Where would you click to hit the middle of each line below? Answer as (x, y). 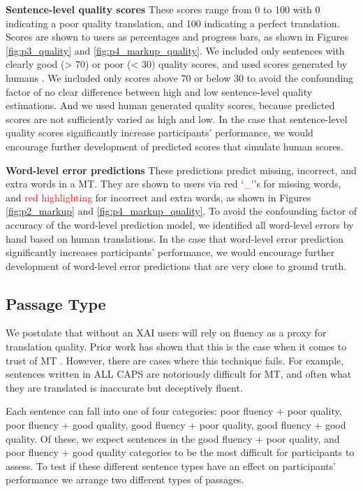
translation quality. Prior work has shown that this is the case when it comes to (176, 347)
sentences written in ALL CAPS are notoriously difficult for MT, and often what (179, 374)
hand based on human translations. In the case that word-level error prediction (175, 238)
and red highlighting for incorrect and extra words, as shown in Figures (158, 197)
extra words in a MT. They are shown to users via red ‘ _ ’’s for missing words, (173, 184)
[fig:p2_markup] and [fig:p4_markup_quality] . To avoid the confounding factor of (181, 211)
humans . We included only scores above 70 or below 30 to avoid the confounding (180, 77)
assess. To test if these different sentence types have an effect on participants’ (171, 465)
